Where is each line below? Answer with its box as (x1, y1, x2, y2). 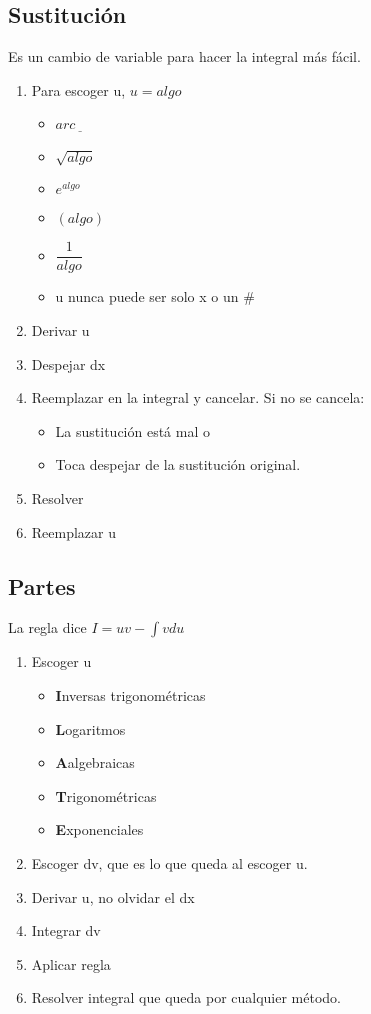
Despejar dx (31, 353, 106, 374)
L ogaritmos (55, 718, 126, 739)
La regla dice (8, 617, 87, 638)
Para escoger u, (31, 79, 126, 100)
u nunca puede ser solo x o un (55, 286, 239, 307)
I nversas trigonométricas (55, 684, 206, 705)
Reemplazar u (31, 521, 117, 542)
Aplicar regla (31, 953, 111, 974)
